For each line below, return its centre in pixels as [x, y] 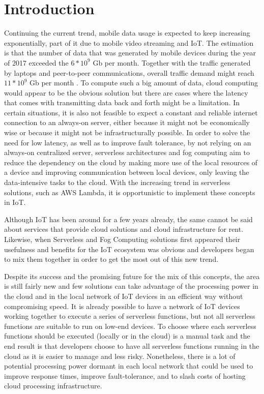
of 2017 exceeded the [36, 62]
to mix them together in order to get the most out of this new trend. [111, 259]
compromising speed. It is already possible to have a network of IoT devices [122, 306]
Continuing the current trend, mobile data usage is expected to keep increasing [127, 33]
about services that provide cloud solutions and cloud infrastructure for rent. [124, 229]
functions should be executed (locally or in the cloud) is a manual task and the [127, 336]
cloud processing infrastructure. [53, 386]
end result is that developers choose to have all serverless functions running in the [132, 345]
